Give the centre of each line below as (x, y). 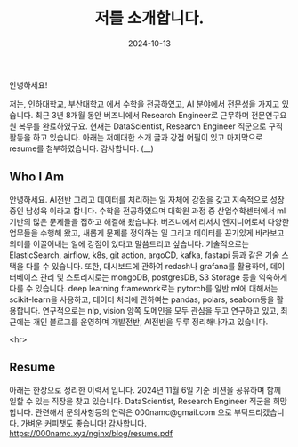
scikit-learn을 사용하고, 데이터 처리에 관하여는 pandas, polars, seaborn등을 (142, 299)
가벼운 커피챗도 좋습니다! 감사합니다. (84, 423)
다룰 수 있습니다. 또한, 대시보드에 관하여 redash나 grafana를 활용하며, (147, 266)
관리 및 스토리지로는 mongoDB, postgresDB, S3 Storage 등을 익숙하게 (163, 277)
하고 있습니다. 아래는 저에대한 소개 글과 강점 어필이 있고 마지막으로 (148, 137)
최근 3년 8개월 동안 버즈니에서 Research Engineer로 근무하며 (142, 115)
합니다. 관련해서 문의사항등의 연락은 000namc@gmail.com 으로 (121, 412)
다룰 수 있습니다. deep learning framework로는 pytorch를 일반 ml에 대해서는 (144, 288)
